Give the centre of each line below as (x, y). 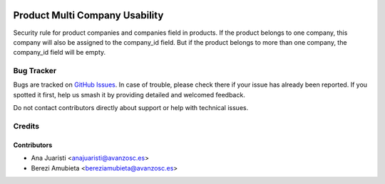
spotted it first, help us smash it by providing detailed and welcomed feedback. (129, 94)
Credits (26, 126)
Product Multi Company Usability (88, 15)
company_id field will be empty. (60, 53)
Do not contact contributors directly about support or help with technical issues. (131, 108)
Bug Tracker (35, 71)
